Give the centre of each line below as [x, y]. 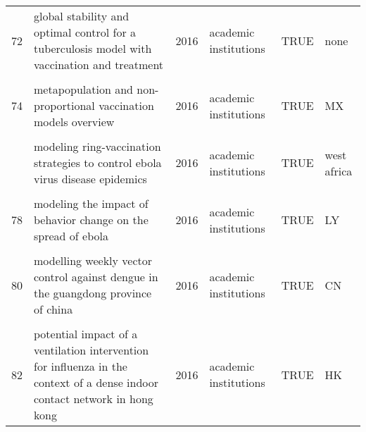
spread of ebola [71, 236]
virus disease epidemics [90, 179]
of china [53, 309]
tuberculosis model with [93, 48]
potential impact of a [86, 334]
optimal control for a [85, 32]
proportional [64, 105]
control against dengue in [96, 277]
